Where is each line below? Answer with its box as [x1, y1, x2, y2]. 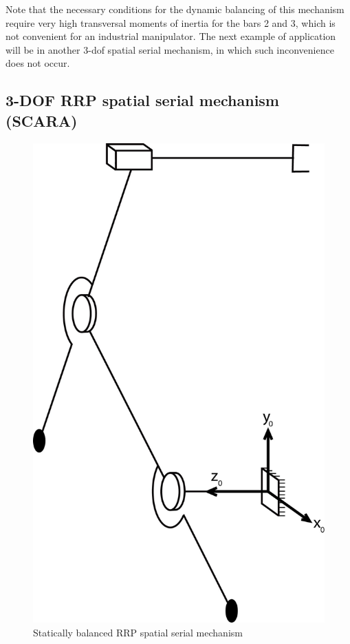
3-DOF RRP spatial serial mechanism [6, 90, 279, 111]
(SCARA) [6, 110, 78, 131]
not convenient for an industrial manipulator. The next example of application [6, 29, 336, 43]
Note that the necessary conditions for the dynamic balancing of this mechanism [6, 2, 344, 16]
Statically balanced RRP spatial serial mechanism [33, 625, 243, 640]
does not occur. [6, 56, 70, 70]
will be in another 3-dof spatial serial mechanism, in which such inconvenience [6, 42, 334, 56]
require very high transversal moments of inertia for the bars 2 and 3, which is [6, 15, 336, 30]
